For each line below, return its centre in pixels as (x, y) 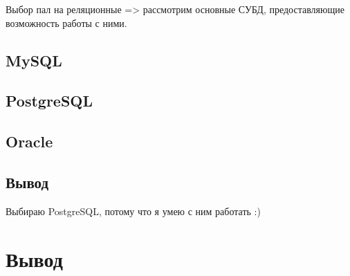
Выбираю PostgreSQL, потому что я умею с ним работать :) (133, 211)
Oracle (29, 141)
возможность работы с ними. (66, 22)
